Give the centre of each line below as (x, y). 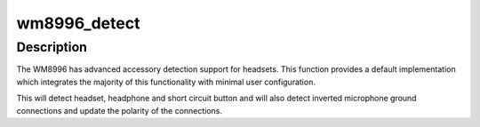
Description (52, 47)
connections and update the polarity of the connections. (119, 110)
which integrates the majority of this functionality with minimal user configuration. (166, 82)
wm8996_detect (78, 23)
